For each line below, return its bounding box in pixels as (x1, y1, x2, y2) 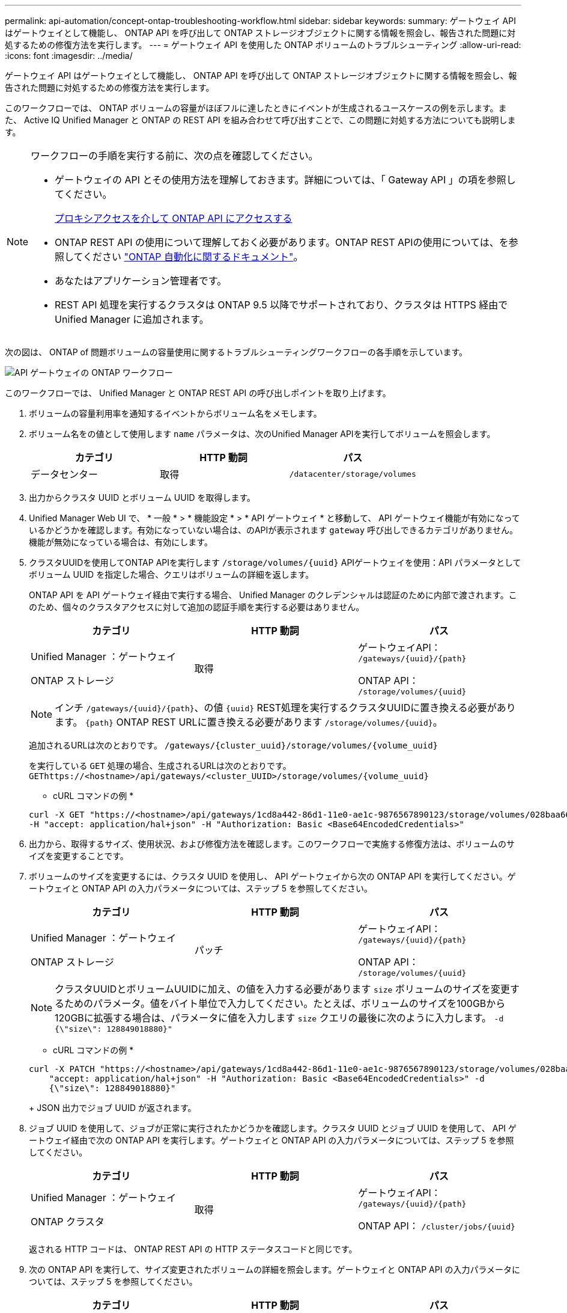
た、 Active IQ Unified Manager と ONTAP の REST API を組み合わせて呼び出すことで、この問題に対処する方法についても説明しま (5, 115, 516, 125)
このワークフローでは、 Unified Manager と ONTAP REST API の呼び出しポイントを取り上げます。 (5, 388, 391, 398)
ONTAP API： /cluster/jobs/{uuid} (358, 1220, 515, 1232)
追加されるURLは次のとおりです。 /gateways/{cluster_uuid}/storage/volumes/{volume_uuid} (29, 740, 438, 750)
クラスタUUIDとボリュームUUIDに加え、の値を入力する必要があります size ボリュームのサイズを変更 (55, 983, 510, 995)
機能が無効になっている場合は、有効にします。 (29, 537, 213, 547)
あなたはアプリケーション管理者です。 (55, 275, 227, 287)
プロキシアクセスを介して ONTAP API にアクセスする (55, 212, 293, 224)
